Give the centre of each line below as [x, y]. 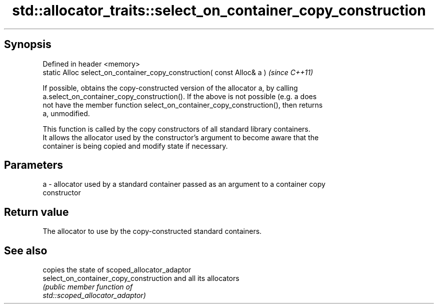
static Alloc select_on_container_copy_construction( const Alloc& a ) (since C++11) [178, 72]
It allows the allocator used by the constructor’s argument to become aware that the [181, 137]
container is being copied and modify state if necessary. [135, 146]
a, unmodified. [66, 113]
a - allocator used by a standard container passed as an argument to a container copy [184, 184]
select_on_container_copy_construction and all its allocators [141, 278]
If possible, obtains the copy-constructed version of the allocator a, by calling [170, 88]
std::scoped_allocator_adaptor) [94, 295]
